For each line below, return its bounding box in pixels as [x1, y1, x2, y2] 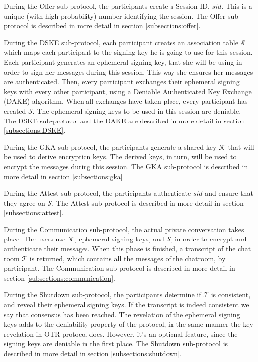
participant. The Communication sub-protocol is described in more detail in [4, 263, 235, 273]
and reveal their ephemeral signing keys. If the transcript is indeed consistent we [4, 299, 249, 310]
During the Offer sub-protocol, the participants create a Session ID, [4, 1, 210, 11]
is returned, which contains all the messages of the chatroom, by [29, 253, 226, 263]
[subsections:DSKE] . [4, 125, 66, 135]
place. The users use [4, 234, 66, 244]
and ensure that [205, 188, 253, 198]
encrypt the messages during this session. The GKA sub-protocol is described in [4, 161, 248, 171]
